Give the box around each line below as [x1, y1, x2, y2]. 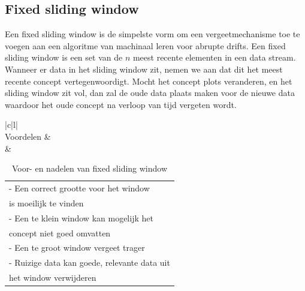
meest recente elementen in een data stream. [132, 51, 296, 64]
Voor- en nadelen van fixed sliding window [11, 162, 168, 175]
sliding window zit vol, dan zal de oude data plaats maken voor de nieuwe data [5, 86, 295, 99]
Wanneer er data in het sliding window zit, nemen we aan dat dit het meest [5, 62, 283, 75]
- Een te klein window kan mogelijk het [9, 211, 153, 224]
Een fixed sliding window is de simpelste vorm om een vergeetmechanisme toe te [5, 28, 300, 40]
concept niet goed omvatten [9, 226, 111, 239]
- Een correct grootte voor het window [9, 181, 150, 194]
